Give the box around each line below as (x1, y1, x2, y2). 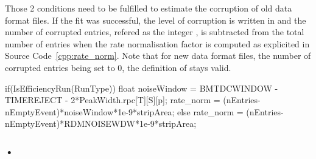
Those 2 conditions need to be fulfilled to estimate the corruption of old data (5, 2, 292, 14)
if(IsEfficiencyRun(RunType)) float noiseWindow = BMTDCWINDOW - (5, 81, 278, 94)
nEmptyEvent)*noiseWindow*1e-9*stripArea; (5, 105, 175, 118)
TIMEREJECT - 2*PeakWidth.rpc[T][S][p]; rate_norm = (5, 93, 220, 106)
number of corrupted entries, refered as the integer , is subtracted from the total (5, 25, 304, 38)
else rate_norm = (177, 105, 244, 118)
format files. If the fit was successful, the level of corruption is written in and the (5, 13, 306, 26)
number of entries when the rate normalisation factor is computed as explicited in (5, 37, 310, 50)
